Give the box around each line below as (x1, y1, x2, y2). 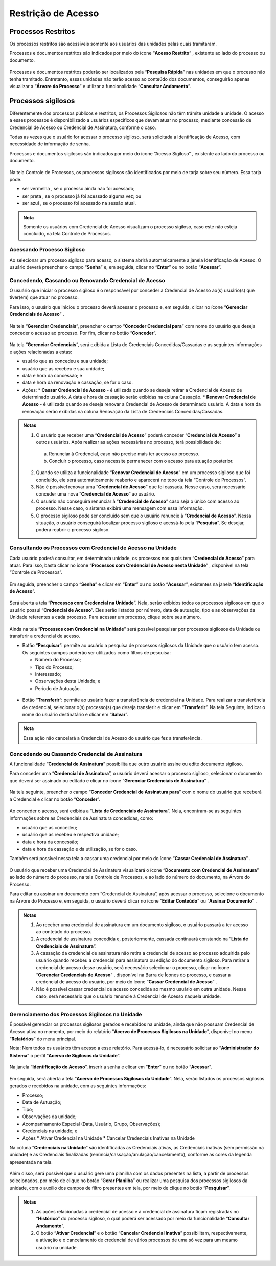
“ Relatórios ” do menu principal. (9, 1036, 76, 1042)
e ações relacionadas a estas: (9, 349, 73, 355)
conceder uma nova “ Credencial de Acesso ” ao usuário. (36, 491, 156, 497)
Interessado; (35, 671, 61, 677)
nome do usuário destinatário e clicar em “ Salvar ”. (22, 711, 129, 717)
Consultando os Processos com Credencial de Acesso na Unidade (9, 544, 177, 551)
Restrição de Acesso (9, 8, 99, 19)
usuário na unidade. (36, 1244, 78, 1250)
